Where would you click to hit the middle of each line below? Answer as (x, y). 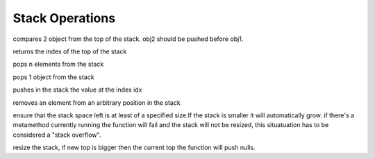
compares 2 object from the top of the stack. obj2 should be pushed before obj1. (128, 39)
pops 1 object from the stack (53, 77)
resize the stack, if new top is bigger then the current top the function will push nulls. (134, 148)
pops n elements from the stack (58, 64)
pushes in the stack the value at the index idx (77, 90)
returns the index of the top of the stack (70, 51)
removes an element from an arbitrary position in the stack (97, 102)
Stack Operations (64, 18)
